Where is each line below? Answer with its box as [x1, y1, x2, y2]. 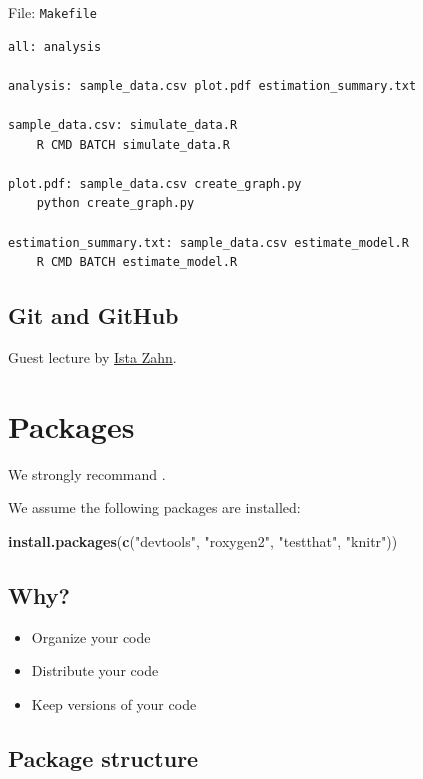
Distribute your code [31, 660, 159, 681]
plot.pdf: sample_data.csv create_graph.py [8, 176, 302, 191]
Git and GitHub [8, 300, 179, 331]
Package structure [8, 742, 199, 773]
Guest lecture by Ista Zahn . [8, 346, 177, 367]
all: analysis [8, 39, 102, 54]
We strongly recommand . [8, 463, 166, 484]
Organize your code [31, 626, 151, 647]
